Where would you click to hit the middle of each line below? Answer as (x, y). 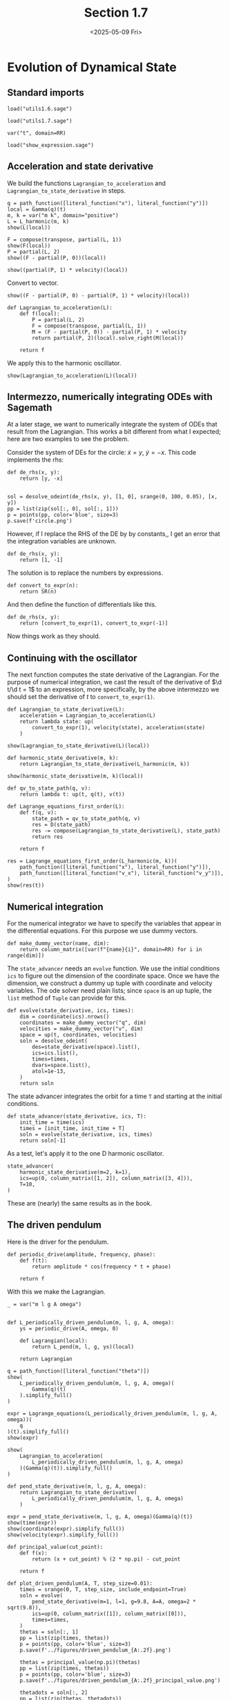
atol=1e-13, (49, 1071)
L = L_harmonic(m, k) (38, 221)
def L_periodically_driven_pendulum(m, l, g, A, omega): (91, 1322)
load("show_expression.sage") (51, 145)
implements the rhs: (36, 460)
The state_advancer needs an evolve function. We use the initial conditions (114, 968)
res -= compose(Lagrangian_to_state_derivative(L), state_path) (126, 831)
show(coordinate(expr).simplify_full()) (66, 1529)
